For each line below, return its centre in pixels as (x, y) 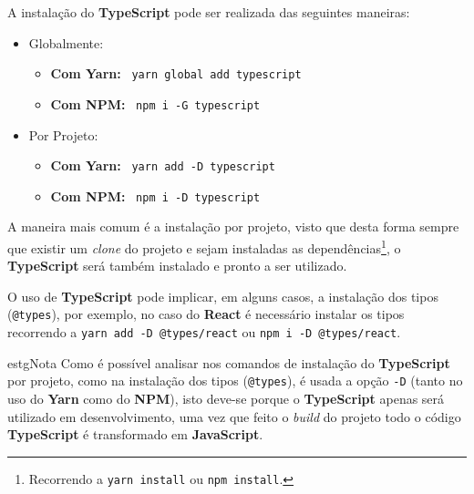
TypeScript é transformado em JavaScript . (135, 434)
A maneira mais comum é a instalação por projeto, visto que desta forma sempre (233, 226)
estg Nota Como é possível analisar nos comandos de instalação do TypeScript (229, 362)
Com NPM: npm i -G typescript (155, 103)
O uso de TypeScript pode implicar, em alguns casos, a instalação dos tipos (223, 296)
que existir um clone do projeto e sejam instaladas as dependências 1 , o (204, 247)
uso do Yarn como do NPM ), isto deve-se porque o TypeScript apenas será (226, 398)
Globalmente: (66, 42)
